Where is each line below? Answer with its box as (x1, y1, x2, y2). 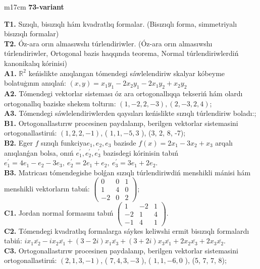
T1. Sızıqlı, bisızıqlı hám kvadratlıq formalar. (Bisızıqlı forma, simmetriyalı (4, 18, 237, 29)
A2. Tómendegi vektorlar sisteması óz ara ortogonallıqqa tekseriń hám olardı (4, 88, 243, 98)
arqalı (215, 137, 233, 148)
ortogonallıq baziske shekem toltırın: (4, 98, 116, 108)
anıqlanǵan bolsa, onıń (4, 147, 74, 158)
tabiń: (4, 235, 22, 246)
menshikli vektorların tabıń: (4, 183, 90, 193)
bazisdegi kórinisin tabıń (103, 147, 179, 158)
